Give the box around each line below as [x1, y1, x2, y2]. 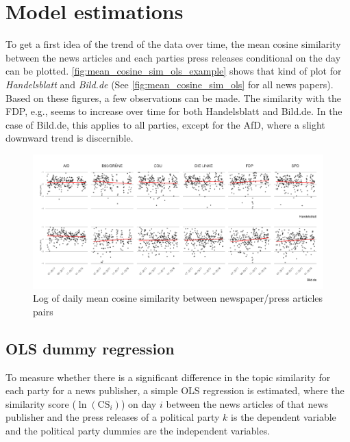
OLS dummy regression [5, 337, 175, 359]
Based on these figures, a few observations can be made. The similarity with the [5, 90, 341, 105]
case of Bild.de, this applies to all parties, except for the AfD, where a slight [5, 117, 325, 131]
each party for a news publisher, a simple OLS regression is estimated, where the [5, 383, 345, 398]
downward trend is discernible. [5, 131, 134, 145]
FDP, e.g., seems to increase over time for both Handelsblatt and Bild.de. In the [5, 104, 342, 118]
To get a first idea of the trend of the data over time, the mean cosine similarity [5, 37, 341, 51]
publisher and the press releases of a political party [5, 410, 220, 424]
